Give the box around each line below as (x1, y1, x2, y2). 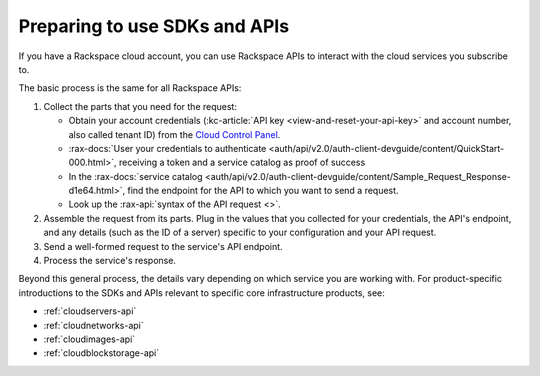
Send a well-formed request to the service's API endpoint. (43, 240, 284, 252)
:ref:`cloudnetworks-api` (43, 319, 144, 331)
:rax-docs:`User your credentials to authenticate (68, 142, 267, 154)
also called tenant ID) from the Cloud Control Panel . (68, 128, 281, 140)
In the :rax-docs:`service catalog (68, 170, 204, 182)
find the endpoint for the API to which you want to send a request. (126, 185, 399, 197)
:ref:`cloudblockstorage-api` (43, 347, 160, 359)
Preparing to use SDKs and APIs (18, 15, 290, 37)
